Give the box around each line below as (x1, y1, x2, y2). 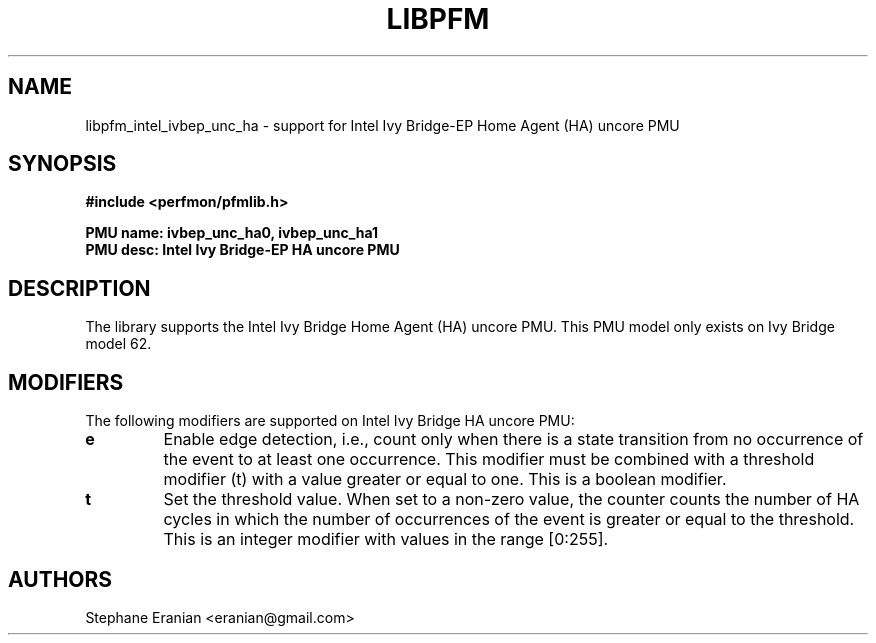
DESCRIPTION (8, 275, 151, 301)
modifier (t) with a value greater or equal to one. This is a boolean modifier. (163, 469, 727, 490)
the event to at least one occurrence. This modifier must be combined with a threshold (163, 449, 815, 470)
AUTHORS (8, 566, 113, 592)
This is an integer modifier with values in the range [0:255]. (163, 529, 609, 550)
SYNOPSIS (8, 151, 117, 177)
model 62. (85, 335, 152, 353)
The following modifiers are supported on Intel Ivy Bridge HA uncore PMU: (85, 412, 575, 430)
